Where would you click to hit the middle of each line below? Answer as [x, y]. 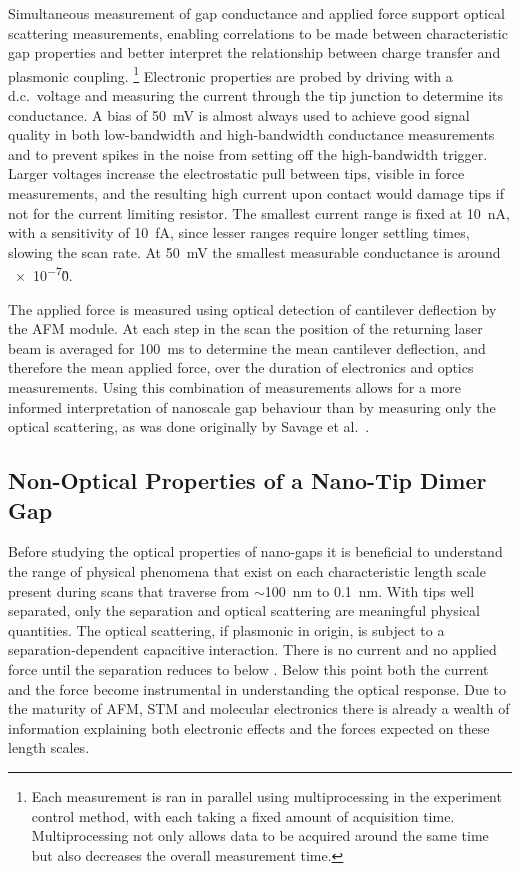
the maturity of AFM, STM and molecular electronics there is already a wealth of [259, 708]
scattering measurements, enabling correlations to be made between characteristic [258, 32]
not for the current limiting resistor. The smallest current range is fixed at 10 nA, [259, 212]
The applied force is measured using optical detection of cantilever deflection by [252, 308]
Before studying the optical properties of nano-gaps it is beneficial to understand [255, 551]
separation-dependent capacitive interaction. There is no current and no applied [252, 649]
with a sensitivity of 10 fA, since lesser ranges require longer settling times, [239, 232]
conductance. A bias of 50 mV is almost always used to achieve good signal [239, 114]
